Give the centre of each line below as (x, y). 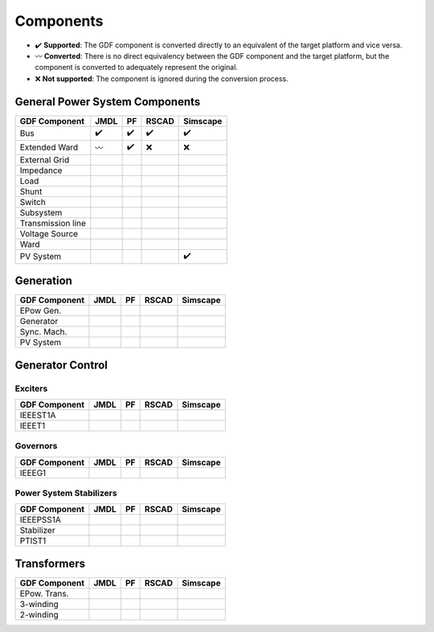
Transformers (50, 563)
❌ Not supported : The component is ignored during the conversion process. (162, 78)
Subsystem (41, 212)
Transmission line (53, 223)
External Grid (45, 159)
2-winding (39, 614)
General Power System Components (108, 102)
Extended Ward (49, 147)
